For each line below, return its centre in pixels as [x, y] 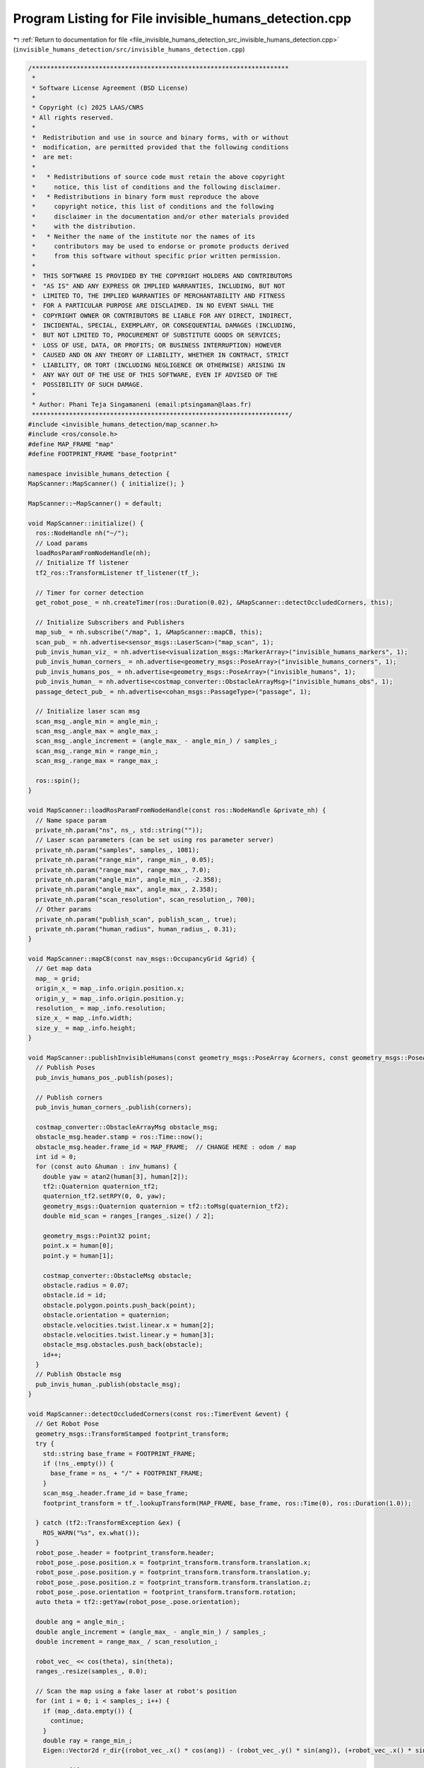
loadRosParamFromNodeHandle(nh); [93, 553]
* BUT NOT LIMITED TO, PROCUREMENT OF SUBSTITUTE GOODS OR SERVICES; [157, 335]
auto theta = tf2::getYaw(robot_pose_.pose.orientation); [138, 1602]
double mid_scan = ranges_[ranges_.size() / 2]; [129, 1216]
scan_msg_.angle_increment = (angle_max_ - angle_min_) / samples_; [157, 741]
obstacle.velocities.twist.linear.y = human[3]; [129, 1334]
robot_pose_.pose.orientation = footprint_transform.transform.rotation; [166, 1592]
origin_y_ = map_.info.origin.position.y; [110, 998]
